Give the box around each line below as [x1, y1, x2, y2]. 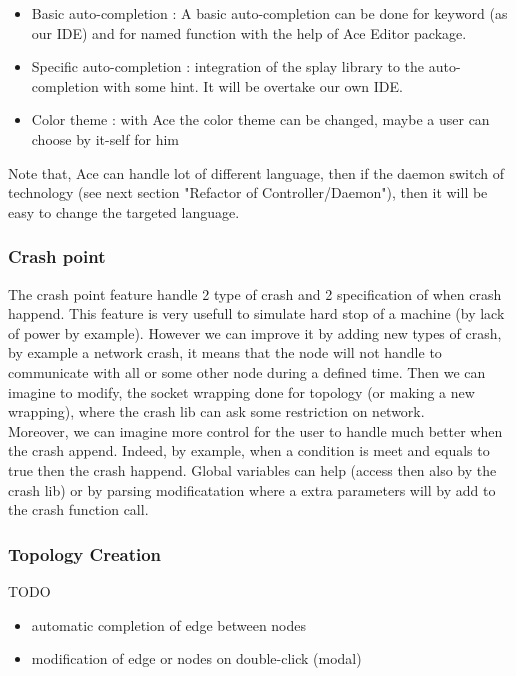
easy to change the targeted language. [8, 201, 240, 222]
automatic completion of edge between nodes [31, 614, 307, 635]
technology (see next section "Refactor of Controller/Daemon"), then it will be [8, 182, 488, 203]
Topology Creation [8, 541, 162, 566]
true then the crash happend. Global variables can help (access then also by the [8, 459, 497, 480]
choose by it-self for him [31, 128, 179, 149]
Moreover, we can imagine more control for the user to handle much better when [8, 420, 503, 441]
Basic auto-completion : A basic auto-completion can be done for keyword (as [31, 3, 508, 23]
